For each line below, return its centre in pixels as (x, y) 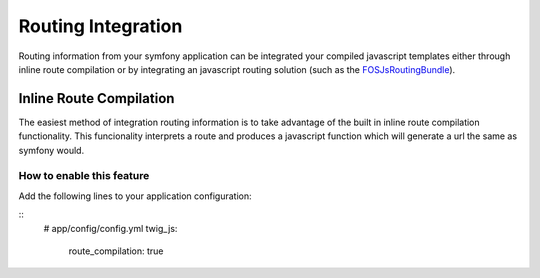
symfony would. (51, 150)
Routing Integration (100, 26)
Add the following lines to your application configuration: (135, 196)
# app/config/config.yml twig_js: (110, 228)
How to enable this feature (84, 176)
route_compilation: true (116, 251)
